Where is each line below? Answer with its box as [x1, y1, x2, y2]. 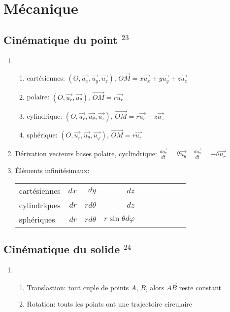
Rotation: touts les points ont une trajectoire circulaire [27, 299, 193, 309]
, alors [145, 282, 164, 292]
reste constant [179, 282, 222, 292]
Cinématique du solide [3, 241, 120, 257]
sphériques [19, 213, 55, 225]
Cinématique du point [3, 32, 118, 47]
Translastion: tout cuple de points [27, 282, 129, 292]
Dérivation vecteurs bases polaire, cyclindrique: [15, 148, 157, 159]
